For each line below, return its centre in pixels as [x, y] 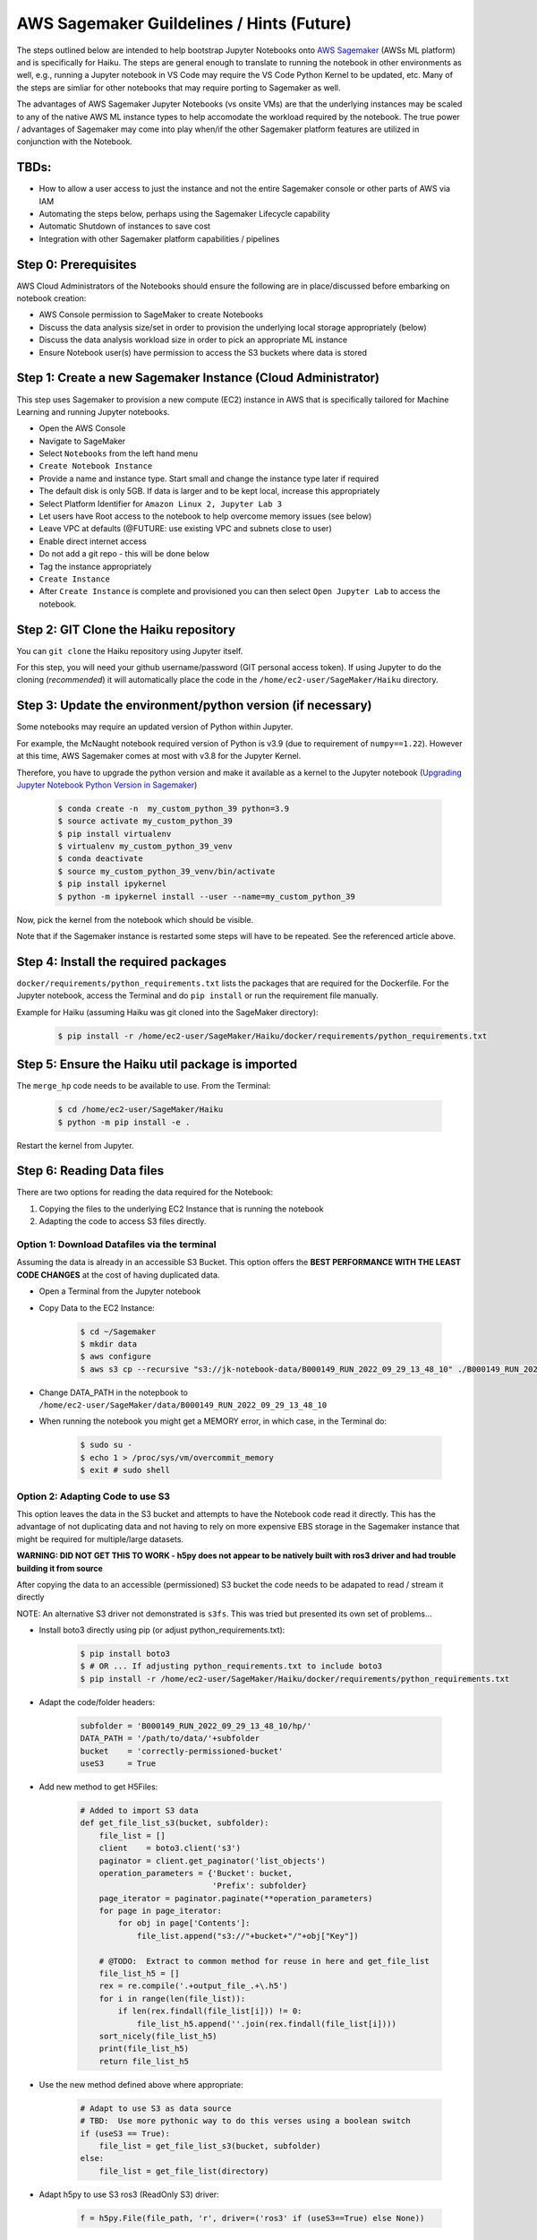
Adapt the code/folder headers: [97, 1702]
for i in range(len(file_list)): [172, 1999]
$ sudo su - [107, 1445]
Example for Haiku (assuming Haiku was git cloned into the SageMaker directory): [167, 1012]
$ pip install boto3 [125, 1654]
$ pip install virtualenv [115, 834]
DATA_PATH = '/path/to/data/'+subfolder [170, 1739]
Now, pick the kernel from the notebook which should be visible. [135, 919]
